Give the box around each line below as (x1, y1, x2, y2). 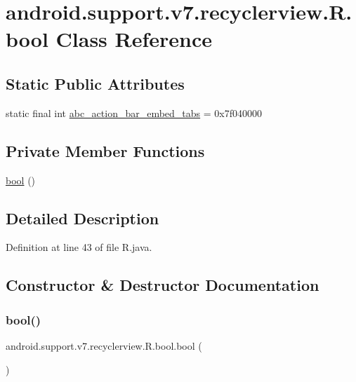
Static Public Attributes (6, 72, 185, 94)
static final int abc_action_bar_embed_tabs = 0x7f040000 (6, 105, 263, 120)
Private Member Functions (6, 139, 205, 161)
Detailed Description (6, 207, 159, 228)
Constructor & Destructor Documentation (6, 274, 319, 296)
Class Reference (55, 25, 213, 53)
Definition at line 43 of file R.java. (6, 240, 152, 254)
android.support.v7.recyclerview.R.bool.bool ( (6, 338, 202, 353)
